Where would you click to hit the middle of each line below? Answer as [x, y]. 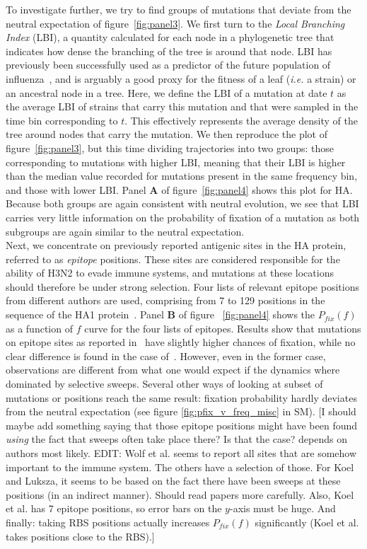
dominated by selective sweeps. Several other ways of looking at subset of [164, 384]
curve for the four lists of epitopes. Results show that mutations [223, 328]
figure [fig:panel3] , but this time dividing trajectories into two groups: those [170, 148]
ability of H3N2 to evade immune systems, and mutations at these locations [170, 273]
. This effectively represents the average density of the [241, 120]
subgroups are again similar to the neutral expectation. [125, 231]
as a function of [39, 328]
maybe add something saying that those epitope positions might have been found [182, 425]
